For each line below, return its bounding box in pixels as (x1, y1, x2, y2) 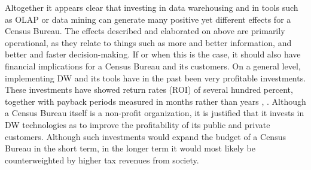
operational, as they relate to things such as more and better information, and (5, 36, 292, 48)
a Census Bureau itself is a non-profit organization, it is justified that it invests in (5, 107, 304, 119)
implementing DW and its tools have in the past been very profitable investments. (5, 71, 306, 84)
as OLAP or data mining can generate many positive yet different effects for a (5, 13, 291, 25)
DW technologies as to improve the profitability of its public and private (5, 118, 270, 130)
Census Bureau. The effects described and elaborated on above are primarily (5, 25, 285, 37)
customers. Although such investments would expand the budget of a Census (5, 130, 286, 142)
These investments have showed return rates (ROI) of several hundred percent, (5, 83, 293, 96)
